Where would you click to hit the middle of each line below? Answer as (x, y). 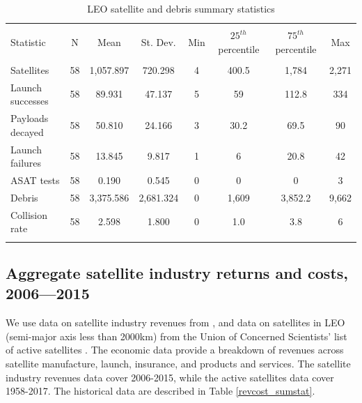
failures (26, 163)
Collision (29, 214)
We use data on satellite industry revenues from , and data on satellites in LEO (175, 322)
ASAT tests (35, 180)
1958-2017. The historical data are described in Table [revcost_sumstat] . (160, 391)
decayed (27, 131)
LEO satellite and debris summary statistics (181, 8)
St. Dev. (158, 41)
